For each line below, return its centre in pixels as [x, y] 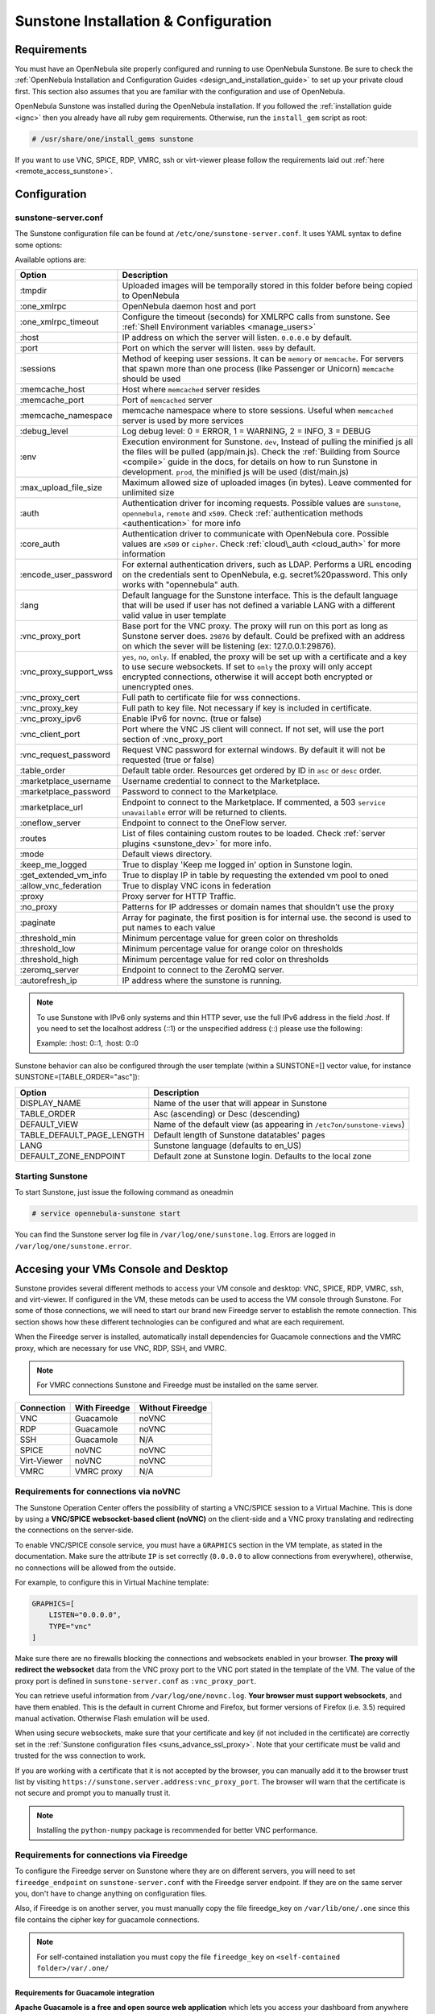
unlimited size [148, 493]
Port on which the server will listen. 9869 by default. [219, 348]
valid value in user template [174, 615]
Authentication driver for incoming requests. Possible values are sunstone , [262, 503]
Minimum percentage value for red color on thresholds [226, 959]
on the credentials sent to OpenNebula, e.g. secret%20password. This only [265, 574]
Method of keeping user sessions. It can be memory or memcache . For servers [263, 358]
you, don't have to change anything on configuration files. [111, 1894]
